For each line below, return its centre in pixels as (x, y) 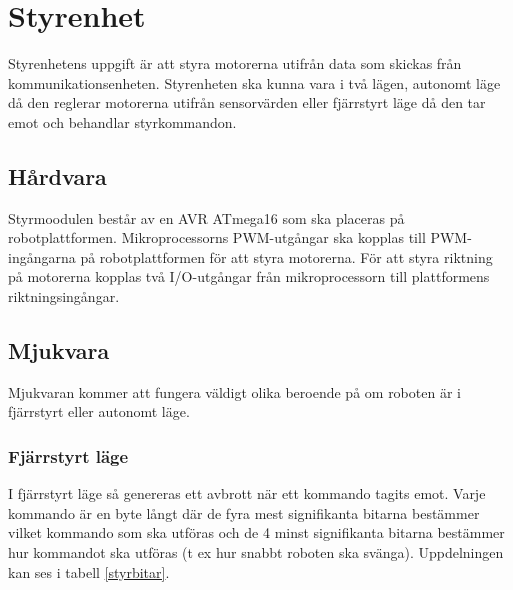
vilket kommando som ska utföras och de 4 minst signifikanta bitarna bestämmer (256, 532)
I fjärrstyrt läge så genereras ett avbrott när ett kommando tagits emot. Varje (247, 493)
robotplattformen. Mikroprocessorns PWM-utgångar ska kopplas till (217, 237)
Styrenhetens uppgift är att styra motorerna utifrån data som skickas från (235, 63)
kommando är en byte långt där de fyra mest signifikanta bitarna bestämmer (244, 512)
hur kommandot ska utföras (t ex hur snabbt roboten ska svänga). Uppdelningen (256, 552)
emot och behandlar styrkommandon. (122, 121)
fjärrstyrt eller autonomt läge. (99, 411)
